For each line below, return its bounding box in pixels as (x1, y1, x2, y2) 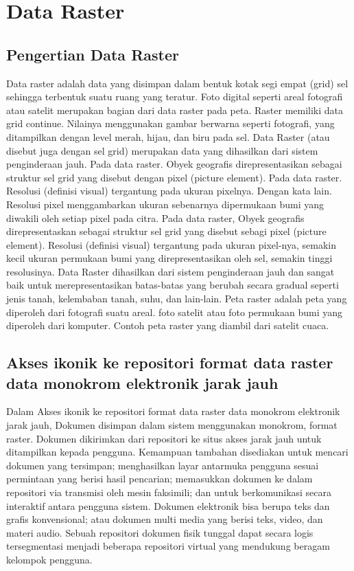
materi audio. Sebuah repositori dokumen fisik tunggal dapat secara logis (6, 525, 314, 539)
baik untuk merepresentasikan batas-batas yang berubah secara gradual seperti (6, 278, 339, 292)
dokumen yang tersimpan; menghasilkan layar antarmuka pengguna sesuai (6, 458, 319, 472)
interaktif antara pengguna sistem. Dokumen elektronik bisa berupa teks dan (6, 498, 330, 513)
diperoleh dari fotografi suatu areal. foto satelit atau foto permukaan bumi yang (6, 304, 343, 319)
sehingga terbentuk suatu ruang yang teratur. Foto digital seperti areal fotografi (6, 89, 343, 104)
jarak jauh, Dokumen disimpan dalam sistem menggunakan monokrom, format (6, 418, 338, 432)
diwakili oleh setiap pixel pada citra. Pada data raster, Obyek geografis (6, 210, 305, 225)
